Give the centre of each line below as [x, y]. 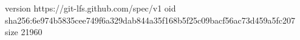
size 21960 [24, 32]
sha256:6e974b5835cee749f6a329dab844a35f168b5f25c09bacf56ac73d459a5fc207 [150, 20]
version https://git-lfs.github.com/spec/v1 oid [90, 8]
